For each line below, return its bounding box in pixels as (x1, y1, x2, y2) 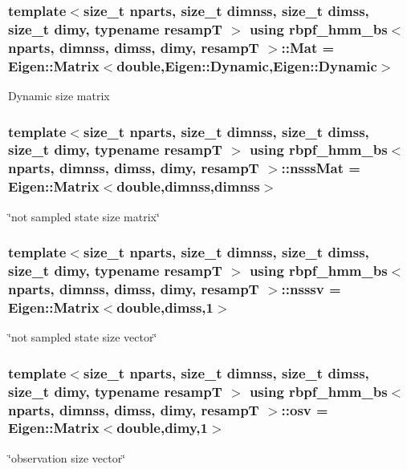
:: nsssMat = (281, 158, 360, 178)
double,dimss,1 (116, 297, 214, 317)
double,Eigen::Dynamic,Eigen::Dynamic (116, 55, 377, 75)
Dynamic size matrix (8, 87, 110, 103)
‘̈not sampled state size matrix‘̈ (8, 208, 160, 224)
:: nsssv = (281, 278, 341, 298)
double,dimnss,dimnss (116, 176, 260, 196)
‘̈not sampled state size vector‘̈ (8, 329, 157, 346)
